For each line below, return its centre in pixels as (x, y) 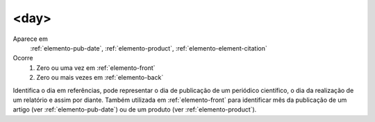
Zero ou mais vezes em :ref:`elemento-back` (100, 78)
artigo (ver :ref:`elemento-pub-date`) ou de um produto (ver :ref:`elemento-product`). (135, 110)
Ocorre (23, 58)
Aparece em (30, 39)
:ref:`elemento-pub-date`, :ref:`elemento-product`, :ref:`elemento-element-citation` (149, 48)
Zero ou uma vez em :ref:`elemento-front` (96, 68)
